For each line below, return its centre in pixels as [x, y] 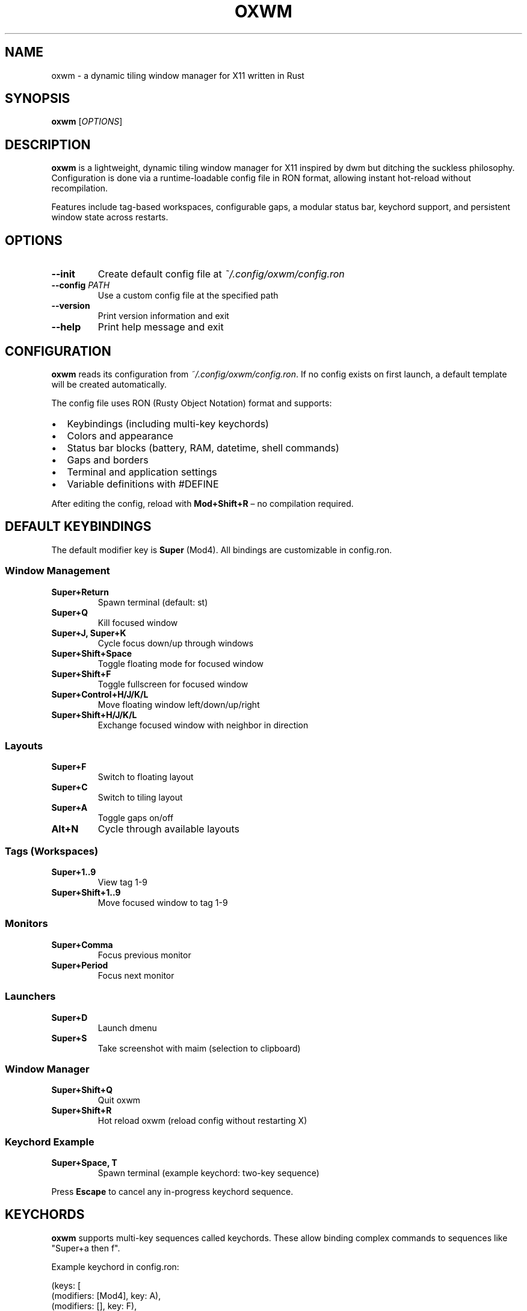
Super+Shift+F [81, 674]
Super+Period [80, 965]
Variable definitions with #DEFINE [143, 484]
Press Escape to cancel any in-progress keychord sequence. [172, 1192]
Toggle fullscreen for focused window [173, 684]
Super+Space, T [84, 1163]
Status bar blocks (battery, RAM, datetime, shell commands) [203, 448]
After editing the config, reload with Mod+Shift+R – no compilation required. [202, 503]
